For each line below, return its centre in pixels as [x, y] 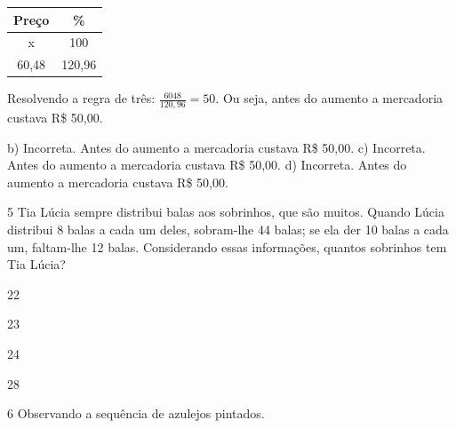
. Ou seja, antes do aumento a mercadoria [329, 98]
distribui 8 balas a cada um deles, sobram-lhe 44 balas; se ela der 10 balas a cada [228, 230]
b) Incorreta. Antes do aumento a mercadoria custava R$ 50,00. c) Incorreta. [216, 147]
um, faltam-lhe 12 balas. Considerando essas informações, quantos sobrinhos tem [227, 246]
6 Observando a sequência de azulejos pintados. [136, 413]
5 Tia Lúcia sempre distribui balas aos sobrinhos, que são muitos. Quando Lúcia [226, 212]
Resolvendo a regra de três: [81, 98]
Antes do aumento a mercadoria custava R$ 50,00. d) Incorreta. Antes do [207, 165]
